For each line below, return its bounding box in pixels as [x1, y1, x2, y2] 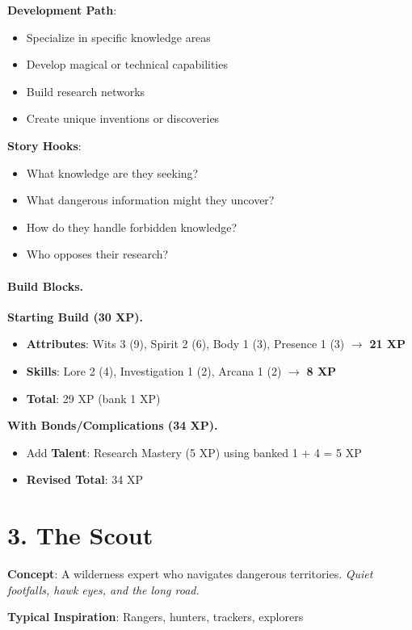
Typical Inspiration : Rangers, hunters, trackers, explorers [7, 608, 304, 625]
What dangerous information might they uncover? [26, 191, 275, 208]
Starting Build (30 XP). [7, 308, 143, 325]
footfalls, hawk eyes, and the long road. [7, 581, 200, 598]
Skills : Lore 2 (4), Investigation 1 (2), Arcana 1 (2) [26, 362, 282, 379]
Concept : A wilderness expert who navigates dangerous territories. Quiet [7, 565, 373, 582]
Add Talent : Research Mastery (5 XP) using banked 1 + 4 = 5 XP [26, 443, 362, 460]
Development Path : [7, 2, 117, 18]
